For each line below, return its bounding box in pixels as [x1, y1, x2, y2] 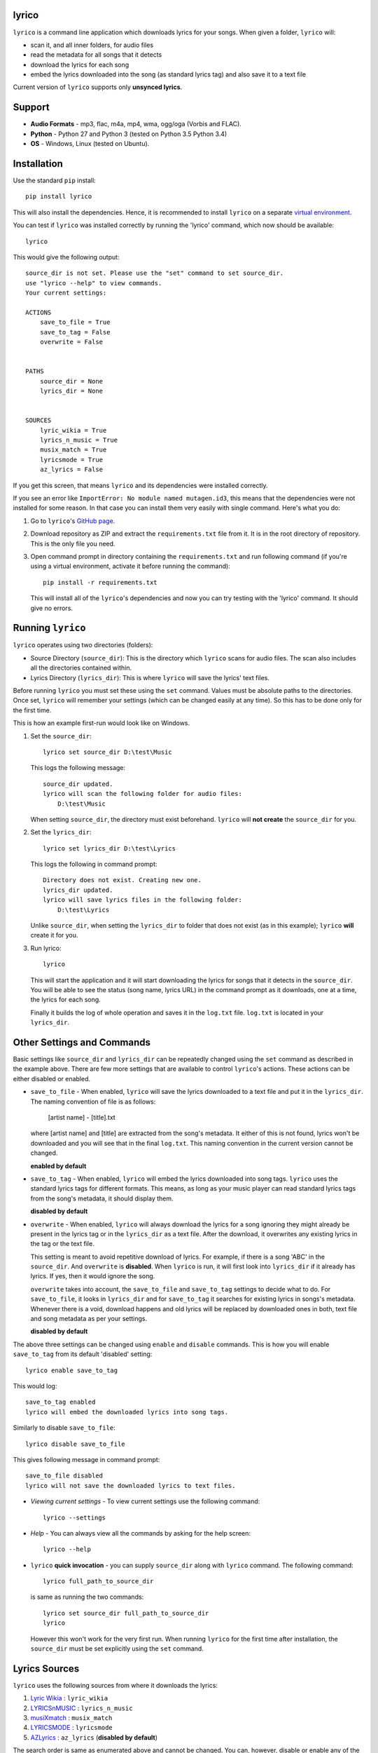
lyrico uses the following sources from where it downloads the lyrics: [13, 1681, 218, 1689]
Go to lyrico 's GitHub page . [30, 516, 115, 525]
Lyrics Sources [13, 1663, 80, 1674]
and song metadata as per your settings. [30, 1315, 148, 1323]
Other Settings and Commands [13, 1036, 150, 1048]
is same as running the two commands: [30, 1592, 144, 1602]
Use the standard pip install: [13, 176, 96, 185]
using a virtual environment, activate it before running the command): [30, 562, 230, 571]
